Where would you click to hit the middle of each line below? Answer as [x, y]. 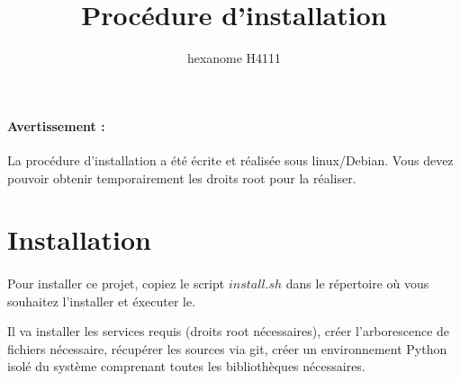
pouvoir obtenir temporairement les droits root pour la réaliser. [182, 177]
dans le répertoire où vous [357, 284]
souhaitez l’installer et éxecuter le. [102, 301]
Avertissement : [56, 125]
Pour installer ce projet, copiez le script [116, 284]
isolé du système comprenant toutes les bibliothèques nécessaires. [186, 366]
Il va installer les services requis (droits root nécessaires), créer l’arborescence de [229, 331]
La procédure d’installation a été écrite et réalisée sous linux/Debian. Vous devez [230, 159]
